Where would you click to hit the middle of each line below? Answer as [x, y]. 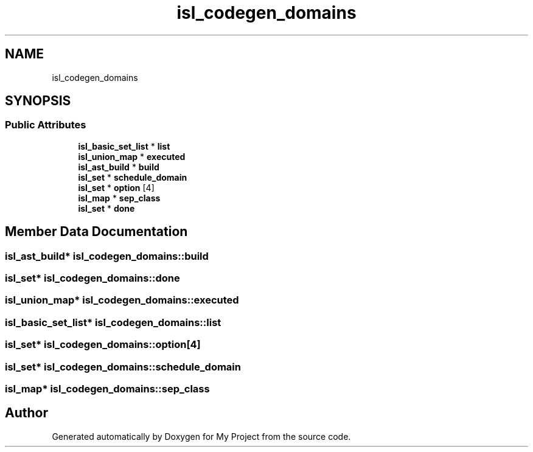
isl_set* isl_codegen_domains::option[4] [103, 345]
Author [26, 413]
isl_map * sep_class [119, 198]
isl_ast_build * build [119, 167]
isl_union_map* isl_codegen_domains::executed [122, 300]
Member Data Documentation [96, 232]
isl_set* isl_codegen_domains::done [92, 278]
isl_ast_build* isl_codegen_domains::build [107, 256]
